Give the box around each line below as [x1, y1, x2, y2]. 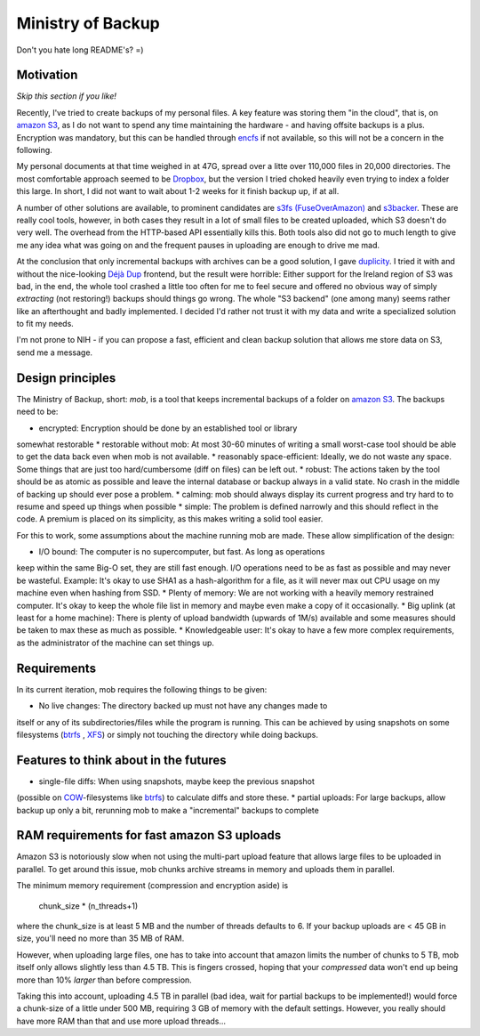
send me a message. [16, 347, 93, 358]
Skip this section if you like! [16, 91, 117, 101]
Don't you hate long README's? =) [16, 45, 144, 55]
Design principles [16, 370, 116, 385]
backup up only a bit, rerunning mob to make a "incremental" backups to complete [16, 805, 319, 815]
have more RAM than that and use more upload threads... [16, 1016, 227, 1026]
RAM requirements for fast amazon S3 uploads [16, 828, 282, 843]
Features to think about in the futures [16, 752, 227, 767]
